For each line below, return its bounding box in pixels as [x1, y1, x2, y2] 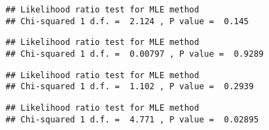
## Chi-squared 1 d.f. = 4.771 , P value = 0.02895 [6, 114, 259, 124]
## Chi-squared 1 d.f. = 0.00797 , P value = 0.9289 [6, 48, 264, 59]
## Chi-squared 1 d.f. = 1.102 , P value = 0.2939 [6, 82, 254, 92]
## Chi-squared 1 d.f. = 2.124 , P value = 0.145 [6, 16, 249, 26]
